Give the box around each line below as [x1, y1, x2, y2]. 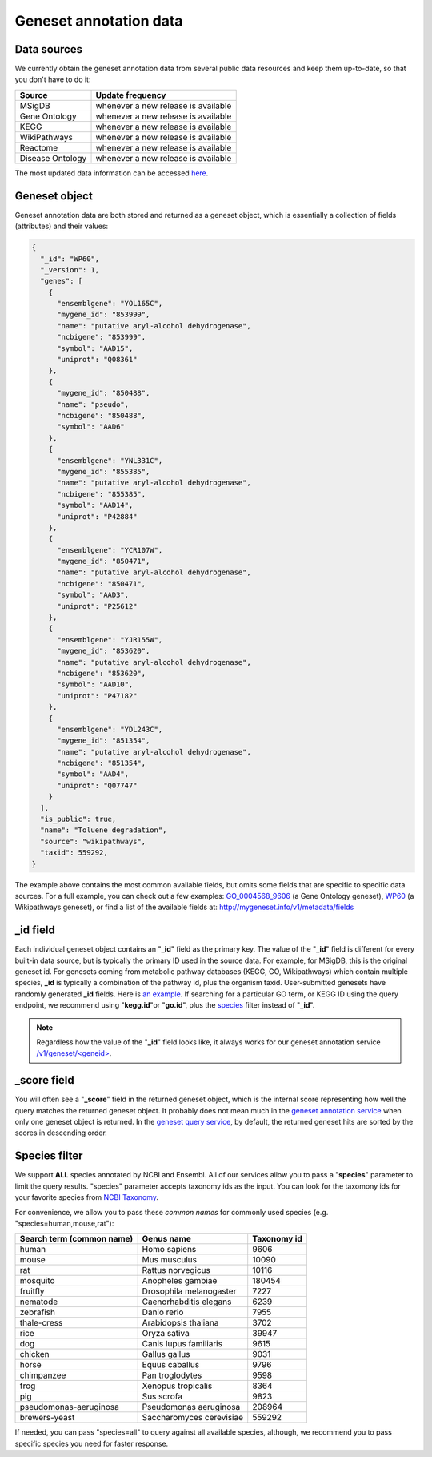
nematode [19, 1296, 58, 1307]
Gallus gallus [142, 1349, 190, 1360]
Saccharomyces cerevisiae [142, 1412, 244, 1423]
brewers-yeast [19, 1412, 75, 1423]
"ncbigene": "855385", [57, 489, 146, 498]
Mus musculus [142, 1254, 198, 1266]
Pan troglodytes [142, 1370, 202, 1381]
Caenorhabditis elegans [142, 1296, 232, 1307]
